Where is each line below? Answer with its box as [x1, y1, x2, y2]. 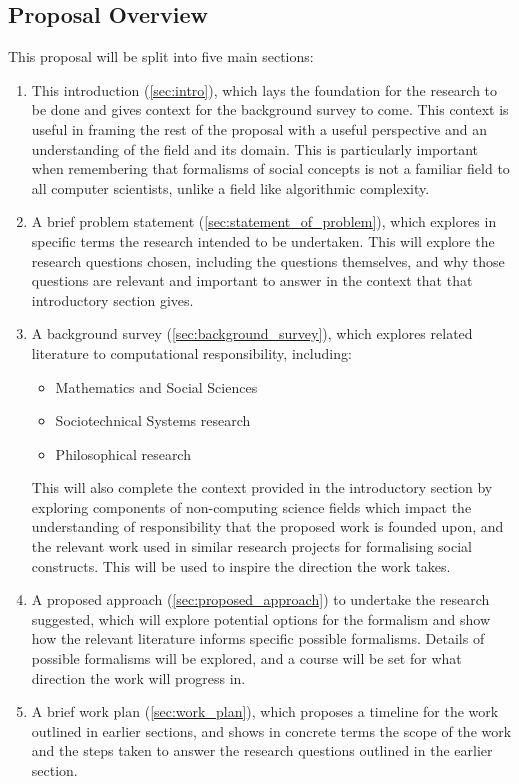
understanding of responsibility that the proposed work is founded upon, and [31, 516, 504, 537]
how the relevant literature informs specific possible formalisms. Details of [31, 628, 485, 649]
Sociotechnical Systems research [55, 410, 251, 431]
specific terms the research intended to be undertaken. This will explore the [31, 230, 495, 251]
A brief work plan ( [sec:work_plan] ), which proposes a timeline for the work [31, 701, 499, 722]
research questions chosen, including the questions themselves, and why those [31, 250, 505, 271]
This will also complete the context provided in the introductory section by [31, 477, 493, 498]
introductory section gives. [31, 289, 194, 310]
